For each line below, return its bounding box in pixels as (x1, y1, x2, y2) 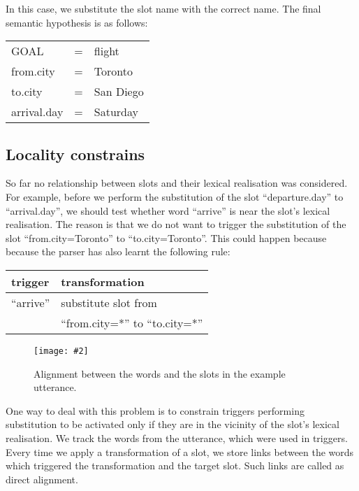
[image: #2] (34, 346, 89, 356)
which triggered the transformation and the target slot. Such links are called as (6, 458, 344, 473)
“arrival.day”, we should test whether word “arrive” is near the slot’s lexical (6, 203, 330, 218)
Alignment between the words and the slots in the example (34, 366, 286, 380)
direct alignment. (6, 471, 78, 486)
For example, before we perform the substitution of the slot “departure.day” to (6, 189, 344, 204)
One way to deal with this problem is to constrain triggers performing (6, 403, 305, 418)
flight (94, 43, 119, 59)
